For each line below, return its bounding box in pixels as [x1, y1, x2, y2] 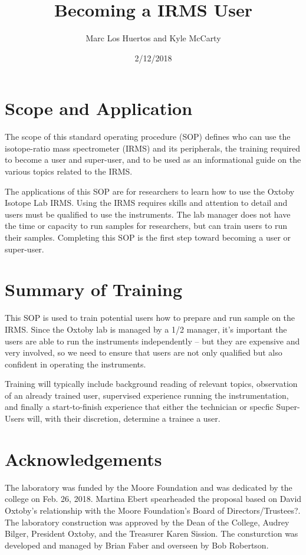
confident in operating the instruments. [5, 357, 146, 370]
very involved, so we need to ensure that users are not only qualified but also [5, 346, 282, 359]
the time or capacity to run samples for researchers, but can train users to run [5, 219, 288, 232]
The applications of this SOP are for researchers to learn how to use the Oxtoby [5, 185, 295, 197]
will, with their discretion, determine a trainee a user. [27, 412, 221, 425]
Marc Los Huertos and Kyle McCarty [85, 32, 221, 44]
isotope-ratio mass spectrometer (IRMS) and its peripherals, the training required [5, 142, 301, 154]
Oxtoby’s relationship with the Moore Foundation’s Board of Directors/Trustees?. [5, 504, 301, 516]
